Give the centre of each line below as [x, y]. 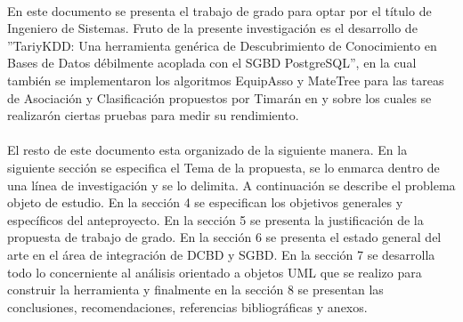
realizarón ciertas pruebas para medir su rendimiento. [153, 115]
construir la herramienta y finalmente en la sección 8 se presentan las [195, 290]
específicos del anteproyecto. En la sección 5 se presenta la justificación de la [215, 219]
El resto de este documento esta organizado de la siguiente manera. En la [207, 150]
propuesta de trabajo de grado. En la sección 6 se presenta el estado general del [224, 237]
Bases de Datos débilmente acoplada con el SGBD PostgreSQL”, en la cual [212, 63]
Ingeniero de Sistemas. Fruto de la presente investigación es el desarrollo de [212, 28]
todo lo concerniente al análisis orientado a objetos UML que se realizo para [215, 272]
